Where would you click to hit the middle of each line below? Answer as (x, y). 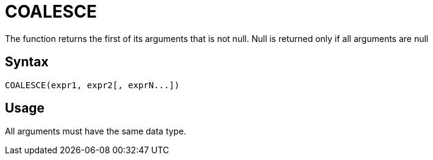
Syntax (27, 62)
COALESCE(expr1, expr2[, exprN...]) (92, 85)
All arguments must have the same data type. (96, 131)
